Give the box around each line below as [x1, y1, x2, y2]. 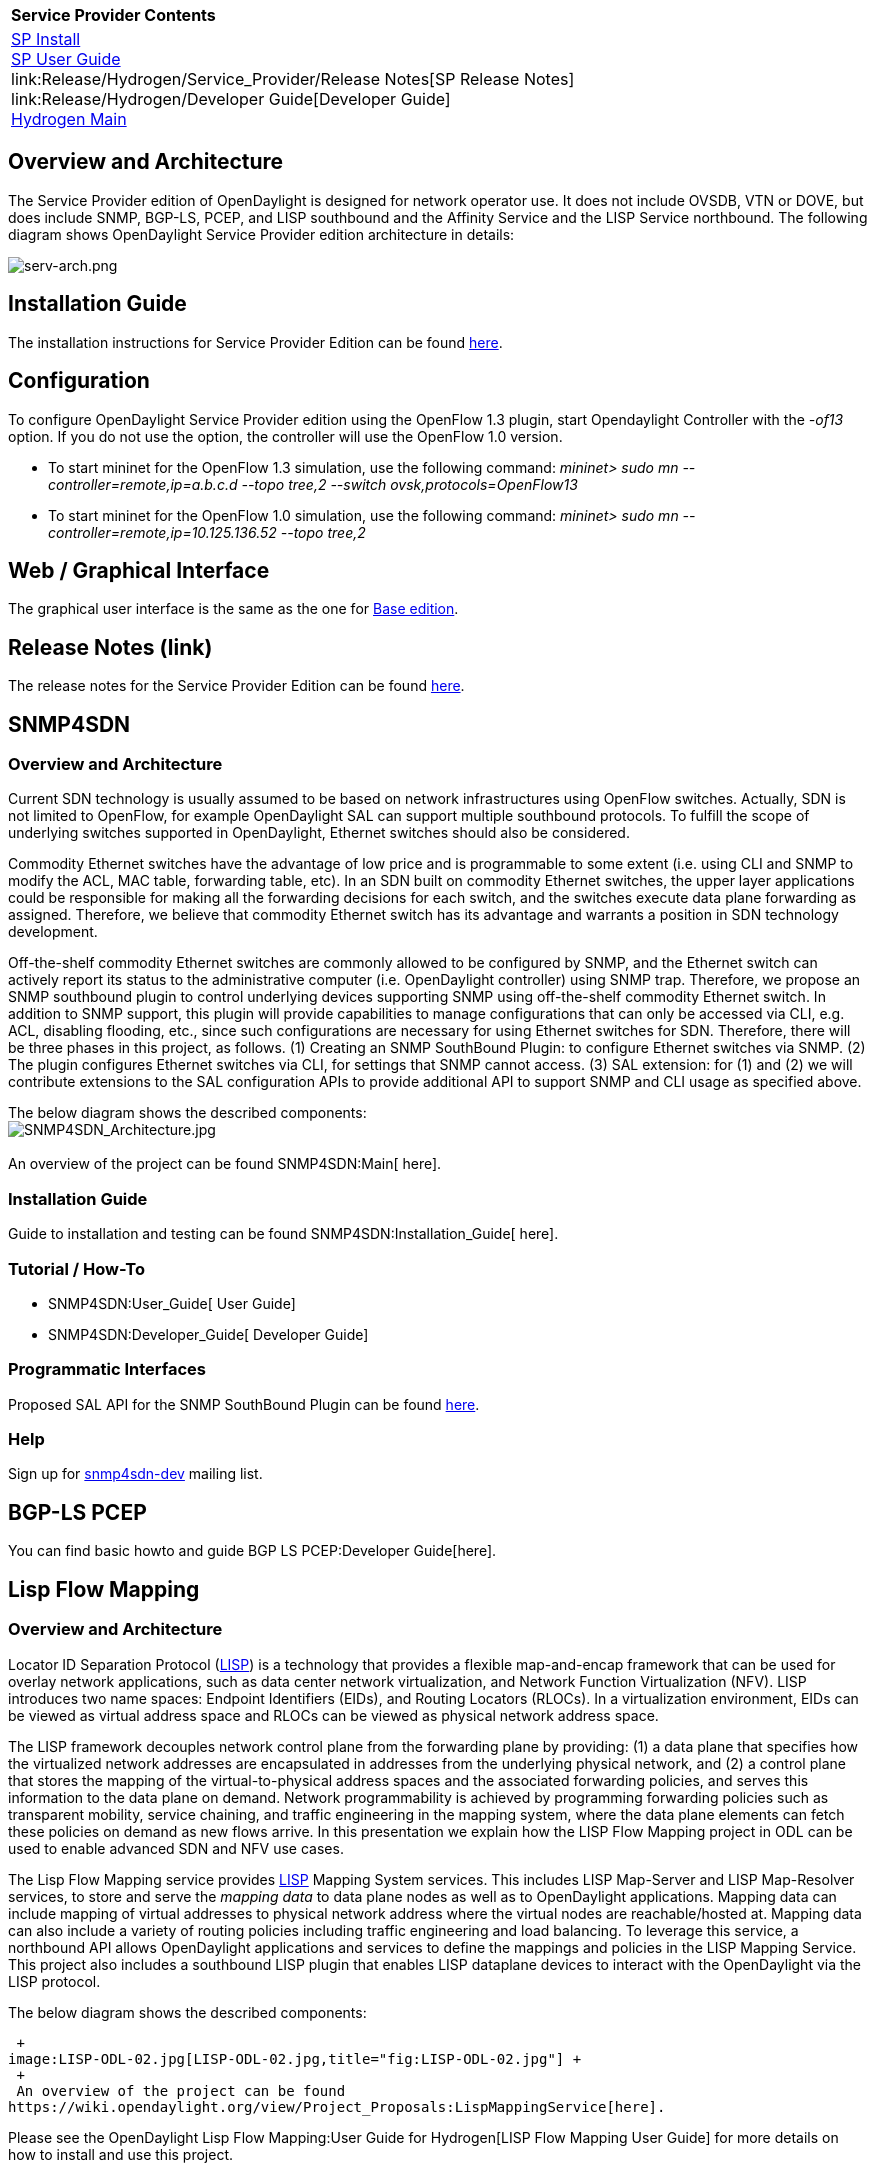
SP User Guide [11, 49, 121, 69]
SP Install [11, 29, 81, 49]
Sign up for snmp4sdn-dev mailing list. [8, 1465, 263, 1483]
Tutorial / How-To [8, 1258, 145, 1279]
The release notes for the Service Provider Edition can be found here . [8, 677, 465, 695]
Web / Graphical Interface [8, 557, 270, 583]
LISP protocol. [8, 1972, 101, 1990]
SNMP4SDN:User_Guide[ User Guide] [48, 1294, 296, 1312]
